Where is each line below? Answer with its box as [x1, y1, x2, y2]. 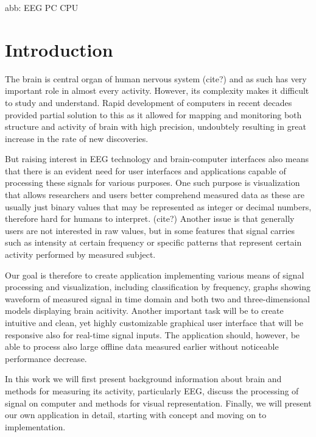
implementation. [5, 420, 66, 433]
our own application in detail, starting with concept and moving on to [5, 408, 267, 421]
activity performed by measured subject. [5, 248, 156, 261]
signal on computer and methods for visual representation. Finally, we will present [5, 396, 312, 409]
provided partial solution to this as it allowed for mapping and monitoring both [5, 108, 302, 121]
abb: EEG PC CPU [5, 1, 79, 13]
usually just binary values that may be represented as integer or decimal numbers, [5, 200, 312, 213]
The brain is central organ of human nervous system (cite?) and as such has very [5, 72, 307, 85]
